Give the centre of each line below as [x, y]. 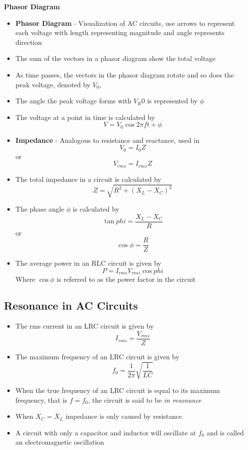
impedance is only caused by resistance [124, 416]
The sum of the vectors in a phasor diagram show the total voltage [115, 58]
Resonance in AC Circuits [71, 305]
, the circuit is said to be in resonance [145, 400]
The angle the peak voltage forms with [73, 101]
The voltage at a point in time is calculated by [85, 117]
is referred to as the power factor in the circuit [126, 279]
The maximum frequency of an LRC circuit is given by [97, 356]
